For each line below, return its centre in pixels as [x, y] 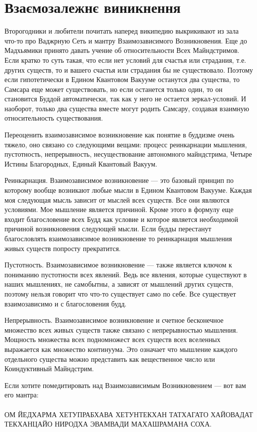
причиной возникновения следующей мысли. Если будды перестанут [108, 229]
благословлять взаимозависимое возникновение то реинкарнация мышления [118, 238]
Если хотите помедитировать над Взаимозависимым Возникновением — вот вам [125, 385]
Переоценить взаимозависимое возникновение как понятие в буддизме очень [120, 135]
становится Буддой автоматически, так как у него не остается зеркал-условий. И [125, 99]
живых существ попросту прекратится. [63, 248]
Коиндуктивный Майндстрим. [49, 368]
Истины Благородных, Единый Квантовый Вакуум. [81, 163]
